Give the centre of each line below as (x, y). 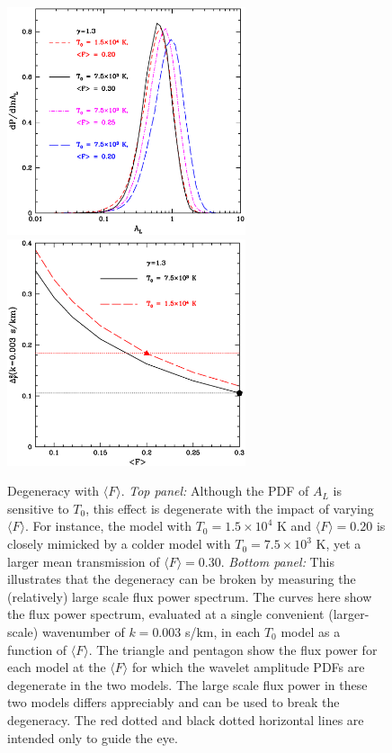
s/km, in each (223, 632)
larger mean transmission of (84, 561)
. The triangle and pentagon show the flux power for (233, 649)
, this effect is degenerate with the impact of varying (230, 508)
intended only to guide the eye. (93, 737)
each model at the (57, 667)
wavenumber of (83, 632)
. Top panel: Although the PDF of (215, 491)
